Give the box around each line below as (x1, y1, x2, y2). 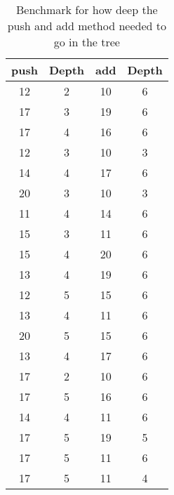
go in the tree (53, 34, 120, 50)
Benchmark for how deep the (16, 1, 158, 18)
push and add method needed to (7, 18, 166, 34)
